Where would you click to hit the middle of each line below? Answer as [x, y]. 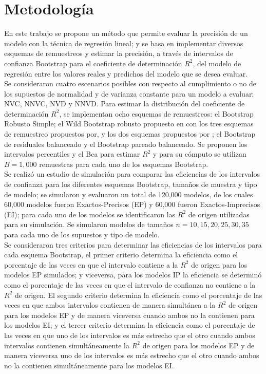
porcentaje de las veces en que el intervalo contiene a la [91, 264]
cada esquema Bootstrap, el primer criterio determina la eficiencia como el [121, 255]
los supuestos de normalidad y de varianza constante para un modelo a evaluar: [129, 93]
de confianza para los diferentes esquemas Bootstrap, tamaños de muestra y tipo [131, 184]
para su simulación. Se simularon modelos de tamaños [89, 224]
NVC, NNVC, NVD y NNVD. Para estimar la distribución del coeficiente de [125, 104]
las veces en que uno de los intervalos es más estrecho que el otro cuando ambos [130, 335]
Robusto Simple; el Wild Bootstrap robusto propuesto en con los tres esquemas [129, 124]
